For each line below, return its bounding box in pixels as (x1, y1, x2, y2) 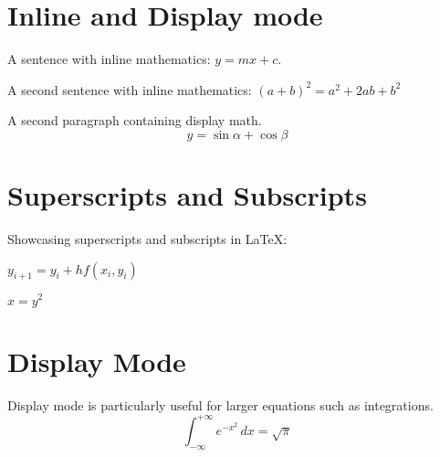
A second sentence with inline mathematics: (7, 80, 252, 99)
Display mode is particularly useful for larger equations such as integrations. (7, 395, 434, 414)
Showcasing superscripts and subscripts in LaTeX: (7, 229, 288, 249)
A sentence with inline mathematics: (7, 49, 211, 69)
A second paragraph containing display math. (7, 111, 262, 130)
